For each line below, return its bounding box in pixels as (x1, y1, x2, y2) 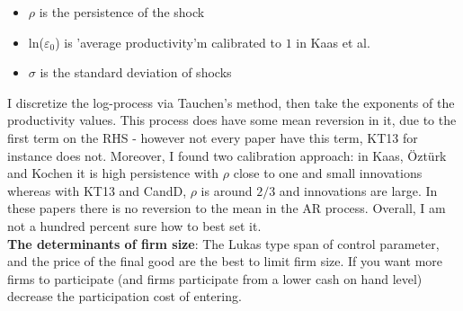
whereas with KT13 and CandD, (7, 181, 187, 200)
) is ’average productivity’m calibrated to (55, 32, 281, 51)
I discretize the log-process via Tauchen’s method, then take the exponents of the (7, 93, 455, 111)
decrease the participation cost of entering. (7, 287, 242, 306)
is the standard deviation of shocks (40, 63, 232, 82)
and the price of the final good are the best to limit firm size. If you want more (7, 252, 443, 271)
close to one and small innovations (233, 164, 423, 182)
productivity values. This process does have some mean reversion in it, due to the (7, 111, 457, 129)
